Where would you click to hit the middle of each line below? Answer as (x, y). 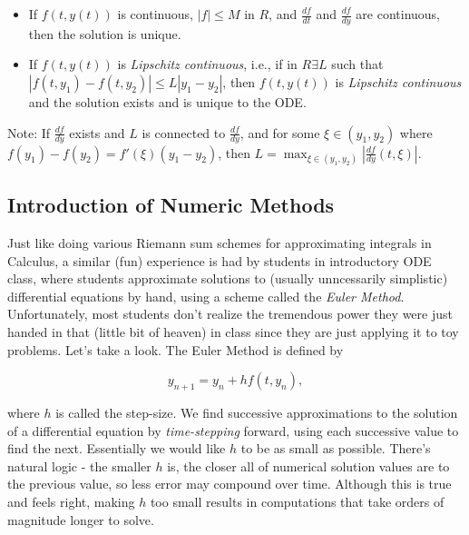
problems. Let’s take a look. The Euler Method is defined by (176, 349)
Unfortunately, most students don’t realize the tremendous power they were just (230, 314)
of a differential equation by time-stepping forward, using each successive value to (233, 430)
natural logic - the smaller (79, 466)
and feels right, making (71, 501)
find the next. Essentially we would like (117, 448)
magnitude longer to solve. (81, 519)
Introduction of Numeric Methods (171, 205)
